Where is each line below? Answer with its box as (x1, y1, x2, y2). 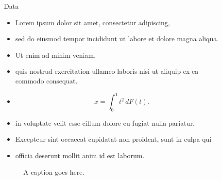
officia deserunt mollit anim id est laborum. (15, 150, 145, 161)
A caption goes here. (23, 166, 85, 177)
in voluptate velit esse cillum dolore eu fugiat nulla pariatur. (15, 117, 195, 128)
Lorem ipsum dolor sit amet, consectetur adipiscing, (15, 17, 170, 27)
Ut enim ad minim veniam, (15, 49, 96, 60)
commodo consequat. (15, 75, 78, 85)
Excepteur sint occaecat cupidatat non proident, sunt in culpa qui (15, 134, 212, 144)
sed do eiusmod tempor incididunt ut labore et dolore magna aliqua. (15, 33, 219, 44)
